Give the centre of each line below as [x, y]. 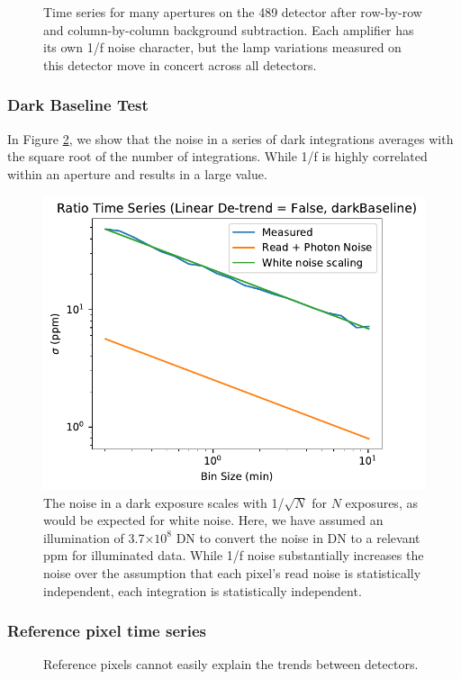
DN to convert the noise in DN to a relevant [298, 537]
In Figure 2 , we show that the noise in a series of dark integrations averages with [230, 138]
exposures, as [381, 502]
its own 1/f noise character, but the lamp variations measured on [222, 47]
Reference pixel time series [107, 631]
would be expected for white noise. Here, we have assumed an [213, 520]
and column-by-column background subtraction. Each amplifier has [229, 29]
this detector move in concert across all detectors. [180, 64]
